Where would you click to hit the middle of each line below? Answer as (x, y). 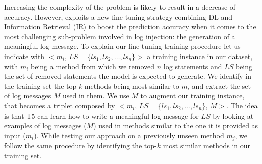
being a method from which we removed (93, 66)
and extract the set (221, 86)
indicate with (24, 56)
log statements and (193, 66)
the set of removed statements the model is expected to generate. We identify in (128, 76)
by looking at (233, 115)
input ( (15, 135)
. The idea (242, 105)
